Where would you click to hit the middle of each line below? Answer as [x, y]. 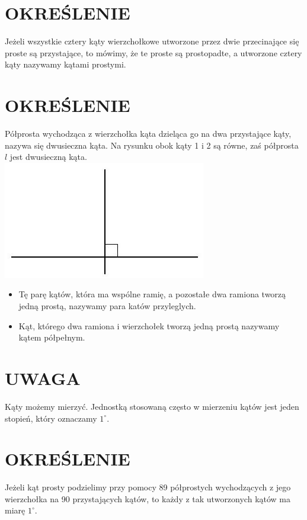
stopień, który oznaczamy [51, 418]
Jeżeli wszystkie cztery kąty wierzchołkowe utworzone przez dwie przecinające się [152, 41]
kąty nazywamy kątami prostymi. [65, 64]
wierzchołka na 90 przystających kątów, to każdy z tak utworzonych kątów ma [148, 498]
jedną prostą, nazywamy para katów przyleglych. [107, 306]
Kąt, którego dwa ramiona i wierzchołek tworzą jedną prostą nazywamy [149, 325]
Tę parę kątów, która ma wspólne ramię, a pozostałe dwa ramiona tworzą [152, 294]
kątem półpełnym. [52, 337]
